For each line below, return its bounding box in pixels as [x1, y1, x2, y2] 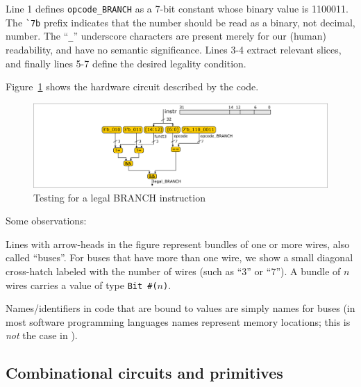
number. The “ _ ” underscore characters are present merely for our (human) [6, 28, 326, 43]
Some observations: [6, 213, 87, 228]
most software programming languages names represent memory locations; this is [6, 314, 351, 329]
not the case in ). [6, 328, 78, 343]
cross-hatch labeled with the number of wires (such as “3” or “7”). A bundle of [6, 264, 341, 279]
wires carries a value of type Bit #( [6, 277, 158, 292]
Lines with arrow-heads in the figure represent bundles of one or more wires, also [6, 236, 350, 251]
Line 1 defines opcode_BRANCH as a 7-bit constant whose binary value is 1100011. [6, 1, 349, 15]
